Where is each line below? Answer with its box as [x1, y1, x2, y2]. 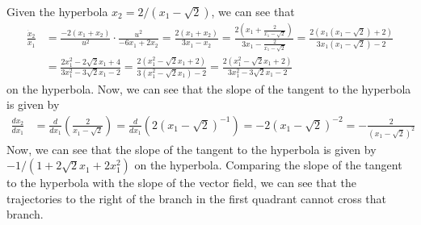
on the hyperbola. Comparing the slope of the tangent [134, 156, 402, 173]
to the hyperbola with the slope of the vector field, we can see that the [6, 174, 357, 191]
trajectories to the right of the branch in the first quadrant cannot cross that [6, 190, 386, 206]
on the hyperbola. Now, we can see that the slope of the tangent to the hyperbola [6, 80, 411, 97]
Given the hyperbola [6, 3, 108, 19]
